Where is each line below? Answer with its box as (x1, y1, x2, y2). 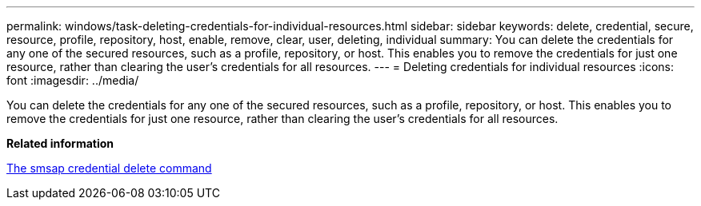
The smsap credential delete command (6, 161, 212, 175)
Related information (6, 137, 114, 150)
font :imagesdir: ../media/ (6, 73, 139, 87)
